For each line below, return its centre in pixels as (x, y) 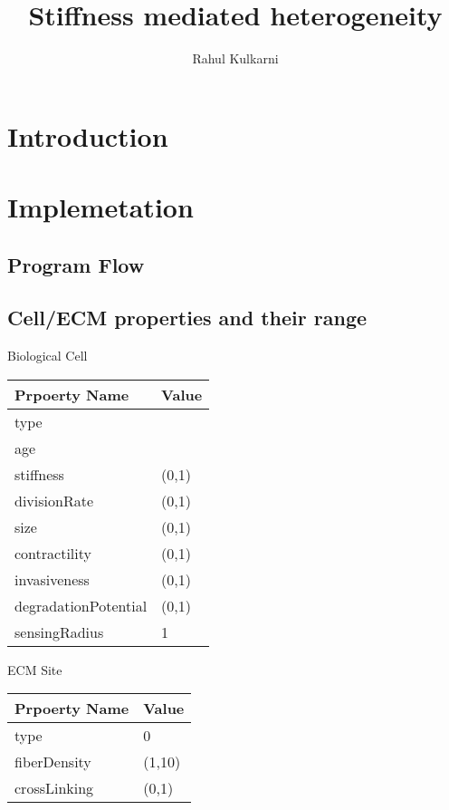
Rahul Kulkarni (235, 58)
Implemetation (100, 207)
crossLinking (54, 788)
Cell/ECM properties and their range (187, 318)
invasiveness (52, 579)
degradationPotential (81, 605)
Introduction (88, 135)
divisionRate (54, 500)
